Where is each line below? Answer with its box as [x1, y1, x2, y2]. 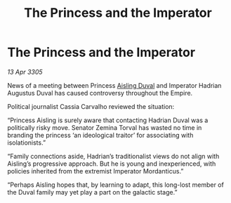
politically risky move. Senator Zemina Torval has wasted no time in [7, 123, 202, 131]
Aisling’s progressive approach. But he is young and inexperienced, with [7, 159, 216, 168]
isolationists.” [7, 138, 46, 147]
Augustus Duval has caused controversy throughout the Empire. [7, 89, 193, 97]
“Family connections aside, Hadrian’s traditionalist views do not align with [7, 152, 220, 160]
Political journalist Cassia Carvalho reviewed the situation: [7, 102, 175, 110]
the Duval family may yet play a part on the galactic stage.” [7, 188, 178, 196]
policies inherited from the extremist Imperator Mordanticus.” [7, 166, 184, 175]
